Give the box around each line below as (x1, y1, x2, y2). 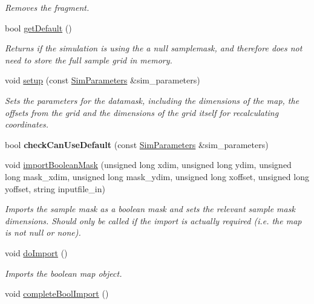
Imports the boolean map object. (5, 267, 122, 279)
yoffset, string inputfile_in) (5, 182, 105, 195)
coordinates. (5, 118, 49, 131)
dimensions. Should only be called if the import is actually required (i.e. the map (5, 214, 302, 227)
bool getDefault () (5, 21, 72, 34)
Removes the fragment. (5, 1, 90, 13)
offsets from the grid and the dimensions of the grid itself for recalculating (5, 106, 279, 118)
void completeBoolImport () (5, 287, 109, 300)
